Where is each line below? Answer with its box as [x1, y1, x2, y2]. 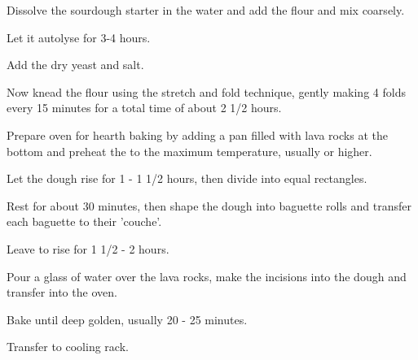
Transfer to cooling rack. [7, 338, 129, 355]
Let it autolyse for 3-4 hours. [7, 28, 151, 46]
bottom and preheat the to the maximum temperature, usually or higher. [7, 142, 372, 159]
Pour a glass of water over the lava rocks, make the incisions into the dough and [7, 267, 407, 284]
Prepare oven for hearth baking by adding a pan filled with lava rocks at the [7, 126, 388, 143]
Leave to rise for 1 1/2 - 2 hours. [7, 240, 169, 257]
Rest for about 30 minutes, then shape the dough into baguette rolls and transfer [7, 197, 411, 214]
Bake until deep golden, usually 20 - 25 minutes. [7, 310, 248, 327]
